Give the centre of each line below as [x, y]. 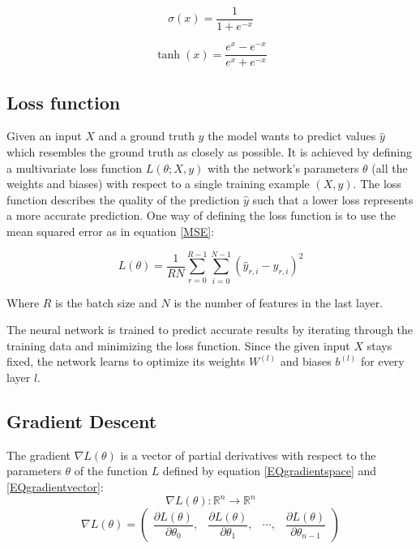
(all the [390, 167]
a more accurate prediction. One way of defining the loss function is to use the [201, 215]
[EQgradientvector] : [55, 487]
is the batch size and [106, 302]
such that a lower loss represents [333, 199]
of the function [111, 471]
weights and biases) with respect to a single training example [158, 184]
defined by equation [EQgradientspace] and [270, 471]
